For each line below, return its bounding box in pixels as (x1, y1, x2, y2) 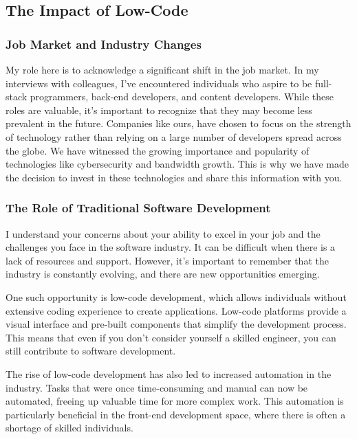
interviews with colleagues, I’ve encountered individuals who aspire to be (6, 76, 312, 90)
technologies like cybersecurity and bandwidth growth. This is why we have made (6, 157, 349, 171)
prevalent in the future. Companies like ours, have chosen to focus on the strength (6, 116, 351, 131)
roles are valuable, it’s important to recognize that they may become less (6, 102, 312, 117)
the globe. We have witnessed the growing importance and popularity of (6, 143, 310, 157)
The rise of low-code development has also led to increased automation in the (6, 366, 332, 381)
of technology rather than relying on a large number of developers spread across (6, 129, 342, 144)
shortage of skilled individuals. (6, 420, 133, 435)
